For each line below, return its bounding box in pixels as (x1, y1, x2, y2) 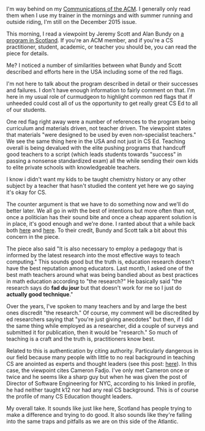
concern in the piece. (6, 233, 60, 240)
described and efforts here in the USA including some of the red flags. (6, 68, 184, 76)
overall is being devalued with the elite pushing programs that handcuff (6, 144, 186, 151)
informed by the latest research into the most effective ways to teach (6, 252, 181, 258)
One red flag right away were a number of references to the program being (6, 118, 196, 125)
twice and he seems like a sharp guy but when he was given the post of (6, 373, 188, 380)
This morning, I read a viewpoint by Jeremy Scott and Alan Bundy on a (6, 30, 184, 37)
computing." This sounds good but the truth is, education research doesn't (6, 258, 195, 265)
